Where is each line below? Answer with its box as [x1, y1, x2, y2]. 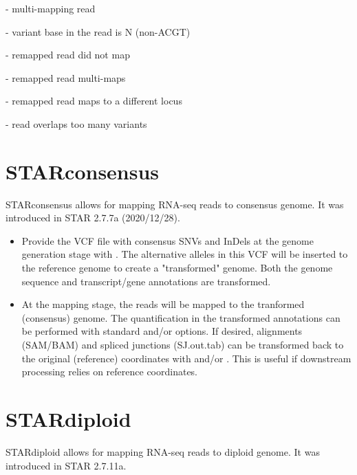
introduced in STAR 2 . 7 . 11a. [6, 458, 127, 472]
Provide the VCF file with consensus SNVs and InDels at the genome [21, 233, 314, 247]
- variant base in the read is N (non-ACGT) [6, 24, 191, 38]
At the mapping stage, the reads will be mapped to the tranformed [21, 297, 305, 311]
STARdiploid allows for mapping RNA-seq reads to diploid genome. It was [6, 444, 320, 459]
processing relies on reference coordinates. [21, 364, 198, 379]
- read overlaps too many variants [6, 116, 147, 131]
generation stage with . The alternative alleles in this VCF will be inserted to [21, 247, 348, 261]
